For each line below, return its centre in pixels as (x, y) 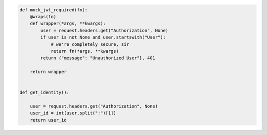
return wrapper (48, 72)
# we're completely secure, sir (90, 44)
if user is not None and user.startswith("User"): (103, 37)
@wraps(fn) (43, 17)
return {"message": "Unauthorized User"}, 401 (98, 58)
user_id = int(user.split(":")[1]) (73, 113)
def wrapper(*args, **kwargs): (68, 24)
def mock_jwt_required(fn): (53, 10)
